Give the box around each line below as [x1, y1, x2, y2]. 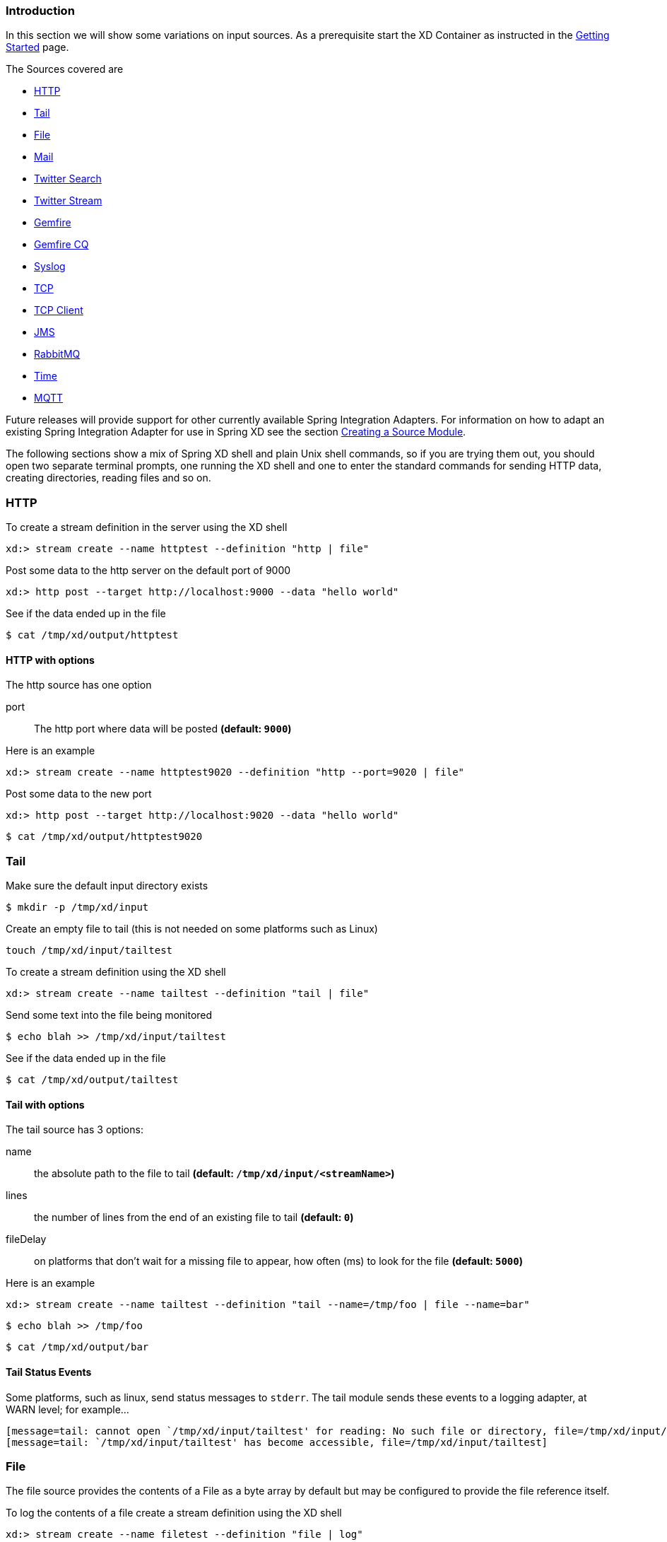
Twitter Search [34, 173, 102, 185]
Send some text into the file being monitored [6, 1009, 213, 1022]
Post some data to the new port [6, 788, 152, 800]
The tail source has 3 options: [6, 1123, 143, 1136]
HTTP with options [6, 653, 95, 666]
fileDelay [6, 1233, 47, 1246]
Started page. [6, 41, 69, 54]
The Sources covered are [6, 63, 124, 76]
